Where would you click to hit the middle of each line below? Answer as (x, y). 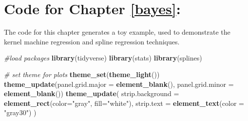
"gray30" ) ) (20, 112)
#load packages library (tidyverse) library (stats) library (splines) (103, 58)
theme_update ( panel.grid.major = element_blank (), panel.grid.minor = (119, 84)
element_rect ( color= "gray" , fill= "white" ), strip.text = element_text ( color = (124, 103)
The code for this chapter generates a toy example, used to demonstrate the (117, 32)
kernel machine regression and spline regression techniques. (92, 41)
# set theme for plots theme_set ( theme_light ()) (82, 74)
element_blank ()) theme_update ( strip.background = (92, 93)
